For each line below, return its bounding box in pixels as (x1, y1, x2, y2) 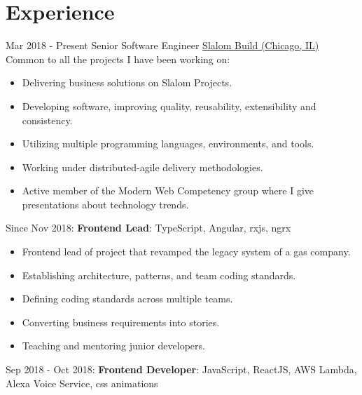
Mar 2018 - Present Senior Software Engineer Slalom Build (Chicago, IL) (6, 38, 319, 53)
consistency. (22, 112, 73, 127)
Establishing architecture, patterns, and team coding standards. (22, 267, 296, 282)
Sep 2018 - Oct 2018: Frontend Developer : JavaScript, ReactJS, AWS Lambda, (6, 362, 357, 377)
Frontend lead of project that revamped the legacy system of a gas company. (22, 244, 351, 259)
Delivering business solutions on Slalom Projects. (22, 75, 232, 90)
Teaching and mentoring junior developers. (22, 338, 205, 353)
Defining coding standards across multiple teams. (22, 291, 233, 306)
